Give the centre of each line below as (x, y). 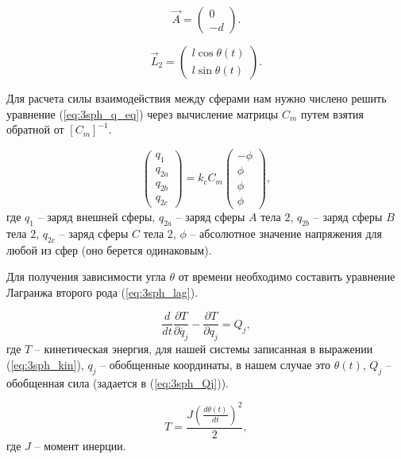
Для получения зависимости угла (86, 276)
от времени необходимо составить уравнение (287, 276)
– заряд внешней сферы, (96, 216)
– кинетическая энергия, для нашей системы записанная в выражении (204, 349)
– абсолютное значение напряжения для (286, 233)
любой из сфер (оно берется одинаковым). (109, 249)
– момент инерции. (80, 445)
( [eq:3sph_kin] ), (45, 364)
